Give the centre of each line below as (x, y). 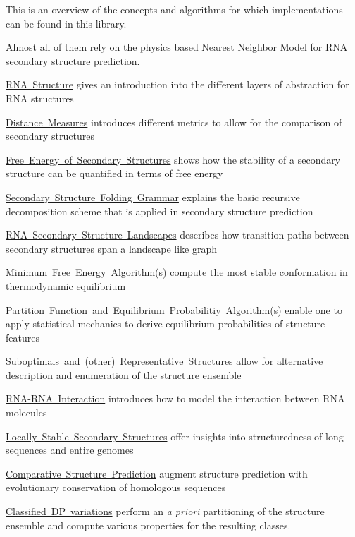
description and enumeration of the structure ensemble (124, 374)
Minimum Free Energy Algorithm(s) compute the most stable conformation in (177, 272)
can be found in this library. (66, 23)
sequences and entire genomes (70, 450)
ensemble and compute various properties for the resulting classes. (148, 525)
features (23, 337)
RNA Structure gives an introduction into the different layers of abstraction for (177, 84)
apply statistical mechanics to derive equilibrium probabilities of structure (166, 324)
